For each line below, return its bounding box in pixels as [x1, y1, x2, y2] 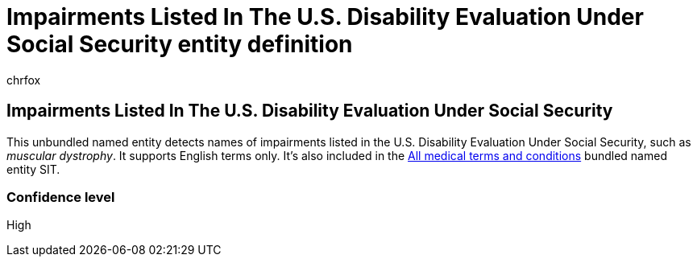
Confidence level [6, 188, 115, 205]
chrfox [6, 72, 41, 87]
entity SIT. [6, 162, 60, 176]
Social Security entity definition [6, 31, 353, 58]
